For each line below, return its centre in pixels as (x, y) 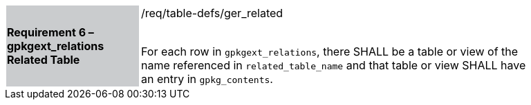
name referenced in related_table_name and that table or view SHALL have (334, 65)
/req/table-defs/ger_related (212, 13)
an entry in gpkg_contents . (207, 79)
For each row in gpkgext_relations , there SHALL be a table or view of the (330, 51)
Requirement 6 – (50, 32)
